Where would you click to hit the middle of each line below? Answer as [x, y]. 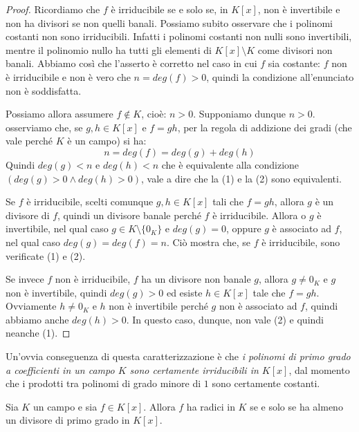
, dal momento [319, 369]
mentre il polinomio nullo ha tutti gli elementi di [109, 49]
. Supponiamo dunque [239, 114]
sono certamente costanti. [266, 383]
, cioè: [154, 114]
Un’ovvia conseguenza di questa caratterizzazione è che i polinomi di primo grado [178, 356]
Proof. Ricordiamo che [53, 9]
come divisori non [295, 49]
